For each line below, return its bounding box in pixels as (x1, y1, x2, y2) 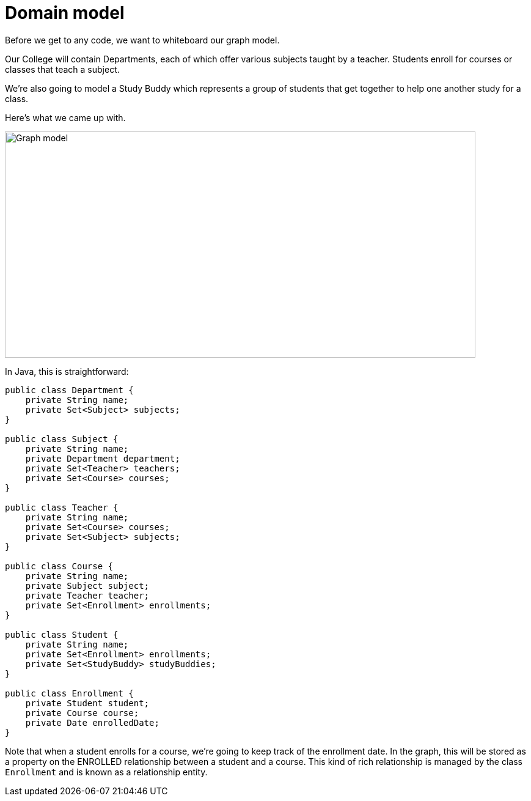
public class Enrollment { (5, 688, 134, 698)
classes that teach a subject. (5, 64, 120, 75)
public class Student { (5, 629, 119, 640)
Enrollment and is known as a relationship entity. (5, 766, 208, 777)
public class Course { (5, 561, 114, 571)
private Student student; (25, 698, 150, 708)
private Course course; (25, 707, 139, 718)
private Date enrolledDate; (25, 717, 159, 728)
